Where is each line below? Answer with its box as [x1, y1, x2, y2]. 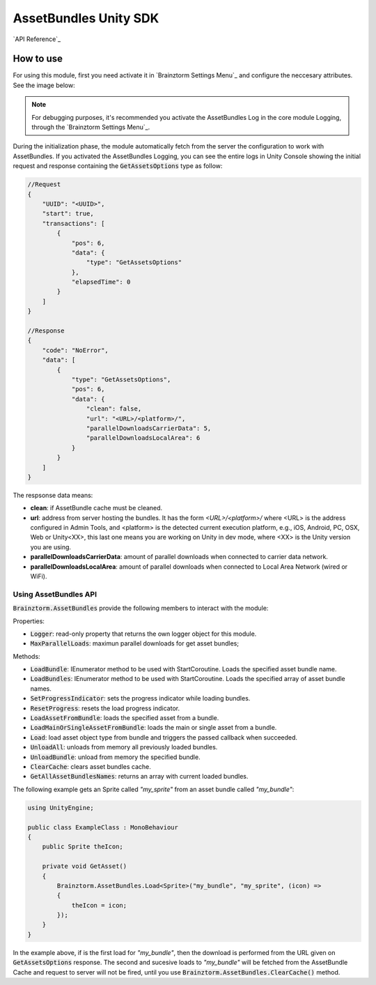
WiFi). [30, 572, 47, 580]
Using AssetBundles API [13, 589, 97, 599]
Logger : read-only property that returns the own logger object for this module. [30, 629, 257, 638]
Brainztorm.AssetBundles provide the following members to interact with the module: [13, 604, 269, 613]
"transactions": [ [42, 220, 105, 227]
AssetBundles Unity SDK [13, 10, 159, 26]
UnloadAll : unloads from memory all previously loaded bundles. [30, 743, 218, 751]
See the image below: [13, 81, 76, 89]
